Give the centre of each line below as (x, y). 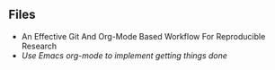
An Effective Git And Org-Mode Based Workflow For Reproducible (143, 36)
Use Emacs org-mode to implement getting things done (124, 55)
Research (39, 46)
